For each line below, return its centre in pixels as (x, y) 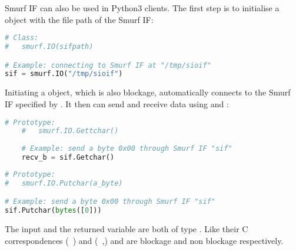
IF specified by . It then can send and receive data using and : (117, 103)
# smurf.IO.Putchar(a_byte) (64, 183)
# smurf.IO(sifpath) (49, 47)
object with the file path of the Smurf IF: (79, 19)
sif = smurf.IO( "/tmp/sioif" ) (64, 74)
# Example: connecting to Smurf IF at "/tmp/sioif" (108, 65)
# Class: (22, 38)
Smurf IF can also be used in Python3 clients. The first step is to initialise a (142, 8)
